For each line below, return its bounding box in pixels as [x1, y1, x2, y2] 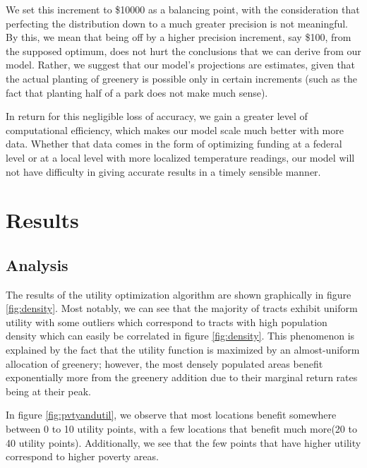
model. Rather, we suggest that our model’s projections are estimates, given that [6, 57, 356, 72]
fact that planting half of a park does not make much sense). [6, 85, 268, 100]
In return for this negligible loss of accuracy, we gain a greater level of [6, 109, 308, 124]
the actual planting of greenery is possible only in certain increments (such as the [6, 71, 357, 85]
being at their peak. [6, 383, 92, 398]
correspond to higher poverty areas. [6, 449, 159, 464]
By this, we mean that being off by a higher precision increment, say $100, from [6, 30, 351, 44]
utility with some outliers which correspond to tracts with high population [6, 314, 327, 329]
